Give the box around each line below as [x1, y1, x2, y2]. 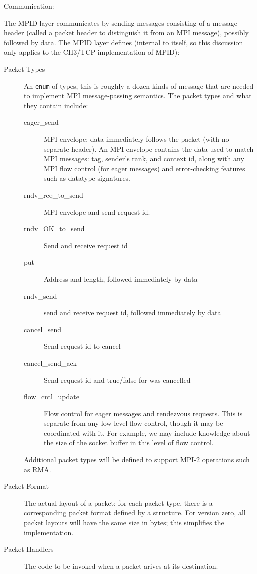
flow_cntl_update [24, 391, 79, 402]
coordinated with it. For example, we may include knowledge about [44, 427, 250, 438]
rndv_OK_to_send [24, 223, 85, 234]
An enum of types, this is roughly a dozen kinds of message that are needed [24, 80, 254, 91]
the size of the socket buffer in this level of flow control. [44, 437, 214, 448]
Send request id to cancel [44, 341, 121, 351]
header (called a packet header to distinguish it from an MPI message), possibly [4, 27, 249, 38]
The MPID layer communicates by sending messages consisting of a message [4, 17, 237, 28]
